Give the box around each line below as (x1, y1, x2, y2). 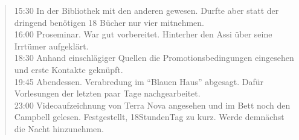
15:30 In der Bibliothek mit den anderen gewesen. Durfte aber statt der (14, 4, 279, 16)
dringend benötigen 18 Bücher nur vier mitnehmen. (14, 16, 205, 28)
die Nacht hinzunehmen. (14, 122, 104, 135)
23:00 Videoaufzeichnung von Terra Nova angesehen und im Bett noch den (14, 98, 291, 111)
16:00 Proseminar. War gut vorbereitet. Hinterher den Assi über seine (14, 28, 272, 40)
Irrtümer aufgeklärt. (14, 39, 89, 52)
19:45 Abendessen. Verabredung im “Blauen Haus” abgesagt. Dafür (14, 75, 264, 87)
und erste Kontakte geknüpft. (14, 63, 123, 75)
